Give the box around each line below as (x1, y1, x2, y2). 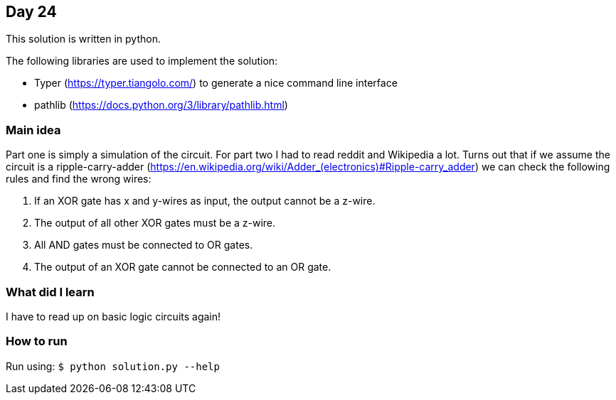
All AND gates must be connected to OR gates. (34, 239, 253, 252)
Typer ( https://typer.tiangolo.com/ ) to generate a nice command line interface (34, 77, 398, 90)
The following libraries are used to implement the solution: (6, 55, 278, 67)
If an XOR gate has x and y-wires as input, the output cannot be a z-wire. (34, 195, 376, 207)
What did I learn (6, 284, 95, 299)
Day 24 (6, 3, 57, 21)
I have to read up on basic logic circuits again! (6, 310, 221, 323)
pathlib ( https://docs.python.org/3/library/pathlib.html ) (34, 99, 288, 112)
